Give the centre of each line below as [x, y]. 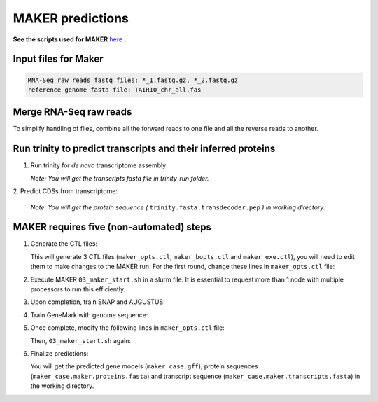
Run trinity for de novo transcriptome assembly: [99, 165]
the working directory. [62, 386]
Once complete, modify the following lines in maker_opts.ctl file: [127, 328]
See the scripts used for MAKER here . [70, 39]
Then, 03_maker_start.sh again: [80, 340]
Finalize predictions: [59, 353]
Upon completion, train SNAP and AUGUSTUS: [98, 302]
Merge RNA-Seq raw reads [72, 112]
